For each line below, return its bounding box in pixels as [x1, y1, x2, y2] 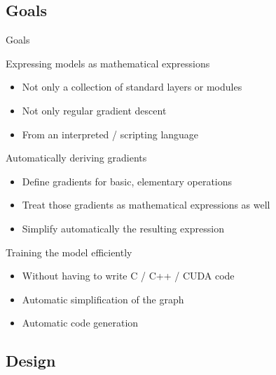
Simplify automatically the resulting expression [22, 221, 224, 235]
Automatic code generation [22, 315, 139, 330]
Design [6, 350, 56, 371]
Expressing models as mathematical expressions [6, 55, 210, 70]
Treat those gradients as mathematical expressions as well [22, 197, 270, 212]
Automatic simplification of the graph [22, 291, 184, 306]
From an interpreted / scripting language [22, 126, 199, 141]
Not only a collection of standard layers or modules [22, 79, 242, 94]
